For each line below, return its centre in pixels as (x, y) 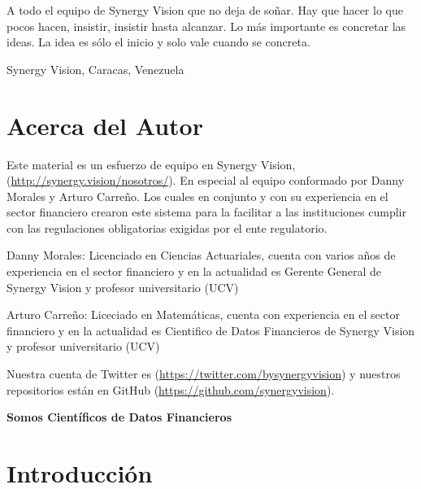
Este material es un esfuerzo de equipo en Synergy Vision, (151, 164)
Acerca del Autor (105, 125)
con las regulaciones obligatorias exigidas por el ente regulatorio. (167, 227)
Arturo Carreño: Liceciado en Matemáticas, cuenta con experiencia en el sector (203, 314)
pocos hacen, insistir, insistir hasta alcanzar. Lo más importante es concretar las (206, 26)
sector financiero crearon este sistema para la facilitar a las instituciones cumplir (206, 212)
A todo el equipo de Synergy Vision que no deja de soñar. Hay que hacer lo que (205, 10)
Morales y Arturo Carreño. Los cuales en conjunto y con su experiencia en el (197, 196)
